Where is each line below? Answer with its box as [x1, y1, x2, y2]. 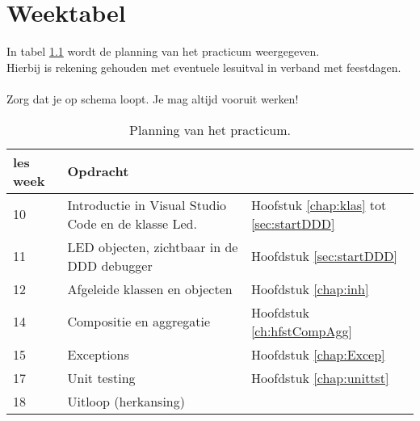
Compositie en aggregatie [67, 312, 211, 330]
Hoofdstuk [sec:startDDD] [250, 246, 397, 265]
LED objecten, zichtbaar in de [67, 237, 238, 256]
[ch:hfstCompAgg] [250, 321, 352, 340]
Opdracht [67, 162, 129, 180]
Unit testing [67, 368, 136, 387]
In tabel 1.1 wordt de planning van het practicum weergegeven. [6, 43, 320, 60]
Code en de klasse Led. [67, 213, 197, 233]
